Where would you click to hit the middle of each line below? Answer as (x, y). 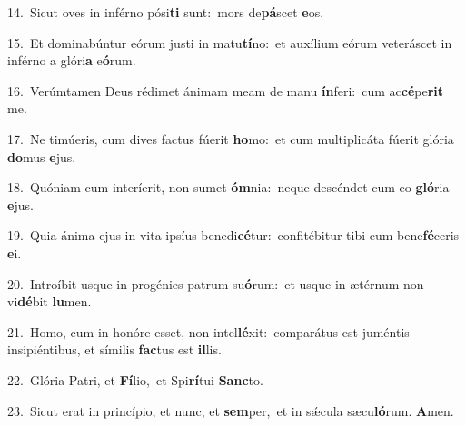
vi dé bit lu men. (50, 301)
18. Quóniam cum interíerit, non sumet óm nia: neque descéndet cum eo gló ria (228, 187)
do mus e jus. (42, 156)
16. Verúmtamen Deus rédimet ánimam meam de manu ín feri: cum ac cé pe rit (226, 90)
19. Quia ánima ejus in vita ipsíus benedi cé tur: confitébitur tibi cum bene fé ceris (233, 235)
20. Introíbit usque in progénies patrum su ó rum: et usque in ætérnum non (216, 283)
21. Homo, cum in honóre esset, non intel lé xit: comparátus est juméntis (208, 331)
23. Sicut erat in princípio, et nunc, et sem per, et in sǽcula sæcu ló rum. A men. (231, 410)
